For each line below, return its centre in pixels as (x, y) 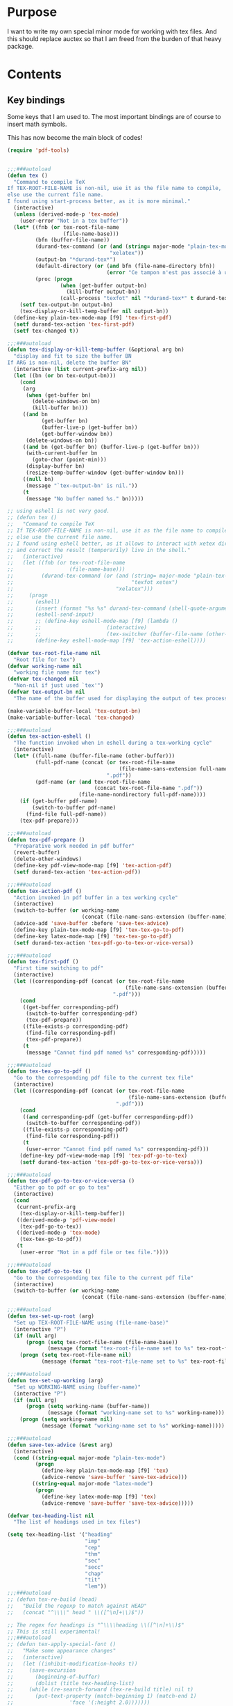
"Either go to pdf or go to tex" (62, 1187)
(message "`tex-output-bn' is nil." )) (81, 485)
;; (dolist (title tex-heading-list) (71, 1683)
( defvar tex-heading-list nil (51, 1516)
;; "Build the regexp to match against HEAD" (77, 1606)
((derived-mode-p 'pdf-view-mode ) (66, 1220)
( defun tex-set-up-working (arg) (55, 1380)
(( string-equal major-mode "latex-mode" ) (93, 1484)
